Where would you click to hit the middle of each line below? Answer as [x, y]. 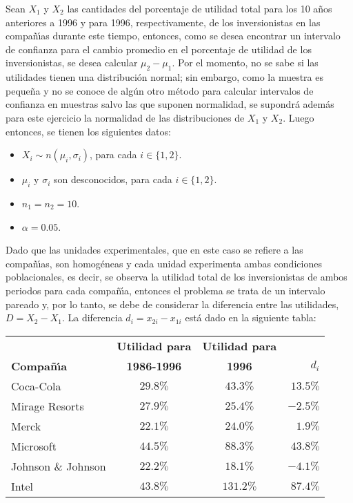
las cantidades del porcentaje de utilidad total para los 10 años [200, 8]
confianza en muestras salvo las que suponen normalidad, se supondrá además [170, 104]
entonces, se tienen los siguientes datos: [88, 131]
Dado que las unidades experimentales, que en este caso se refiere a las [154, 250]
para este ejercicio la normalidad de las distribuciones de [125, 117]
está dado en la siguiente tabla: [251, 317]
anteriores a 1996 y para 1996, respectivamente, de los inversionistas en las [163, 22]
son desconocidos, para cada [113, 179]
